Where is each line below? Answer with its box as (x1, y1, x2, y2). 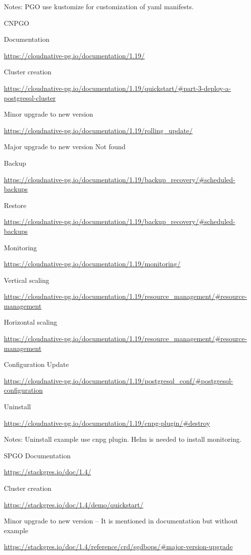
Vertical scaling (4, 275, 49, 285)
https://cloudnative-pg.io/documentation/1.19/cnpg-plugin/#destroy (4, 417, 210, 428)
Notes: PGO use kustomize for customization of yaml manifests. (4, 1, 194, 11)
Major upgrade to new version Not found (4, 141, 126, 152)
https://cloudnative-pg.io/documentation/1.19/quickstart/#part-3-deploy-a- (4, 83, 231, 93)
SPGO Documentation (4, 450, 71, 460)
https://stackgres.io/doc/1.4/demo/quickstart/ (4, 499, 143, 509)
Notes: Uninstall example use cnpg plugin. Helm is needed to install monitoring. (4, 434, 242, 444)
